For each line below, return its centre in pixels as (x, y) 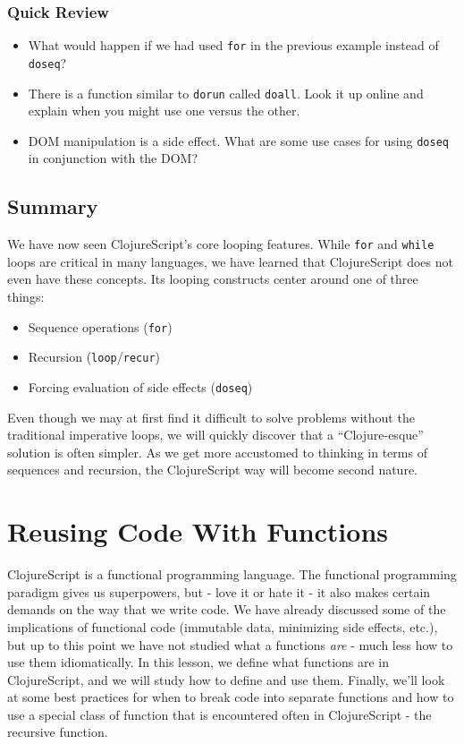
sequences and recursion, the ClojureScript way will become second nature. (212, 470)
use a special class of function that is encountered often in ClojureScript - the (219, 714)
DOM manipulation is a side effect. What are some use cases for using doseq (238, 140)
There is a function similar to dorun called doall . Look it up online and (226, 93)
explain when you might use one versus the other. (164, 111)
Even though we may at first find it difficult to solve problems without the (211, 417)
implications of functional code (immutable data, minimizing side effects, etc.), (223, 626)
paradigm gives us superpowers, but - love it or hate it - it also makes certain (219, 591)
